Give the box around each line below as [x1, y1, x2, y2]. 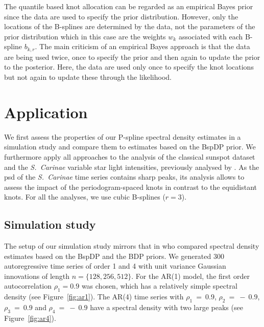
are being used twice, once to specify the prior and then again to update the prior [4, 51, 260, 62]
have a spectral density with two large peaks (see [90, 302, 243, 313]
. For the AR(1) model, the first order [131, 270, 250, 281]
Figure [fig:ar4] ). [4, 312, 56, 323]
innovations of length [4, 270, 70, 281]
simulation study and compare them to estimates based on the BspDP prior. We [4, 141, 256, 152]
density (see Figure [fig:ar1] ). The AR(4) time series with [4, 291, 184, 302]
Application [4, 101, 88, 122]
